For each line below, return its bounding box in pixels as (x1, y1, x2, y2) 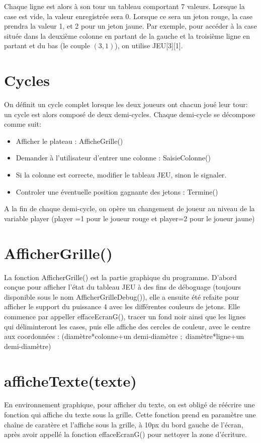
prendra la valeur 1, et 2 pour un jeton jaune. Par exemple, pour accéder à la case (4, 21, 257, 31)
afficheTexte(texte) (4, 370, 137, 391)
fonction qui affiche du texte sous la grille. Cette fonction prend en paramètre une (4, 409, 256, 420)
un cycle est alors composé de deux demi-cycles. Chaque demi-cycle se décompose (4, 109, 255, 119)
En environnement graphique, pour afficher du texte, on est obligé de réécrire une (4, 399, 255, 410)
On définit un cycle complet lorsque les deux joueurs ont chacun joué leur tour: (4, 99, 248, 110)
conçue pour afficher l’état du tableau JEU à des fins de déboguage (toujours (4, 282, 241, 292)
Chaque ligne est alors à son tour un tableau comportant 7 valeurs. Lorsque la (4, 1, 245, 11)
